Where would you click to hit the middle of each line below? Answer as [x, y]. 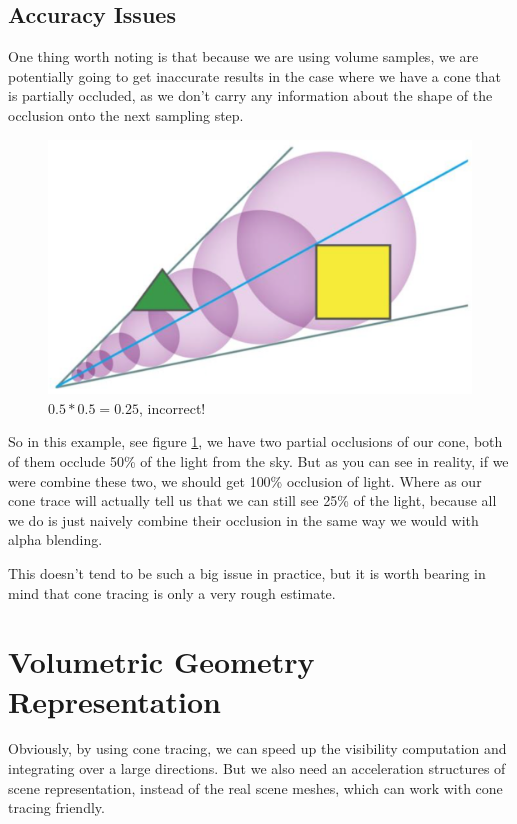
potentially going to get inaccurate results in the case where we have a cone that [255, 75]
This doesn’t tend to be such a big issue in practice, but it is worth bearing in [247, 572]
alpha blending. [55, 539]
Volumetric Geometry [161, 661]
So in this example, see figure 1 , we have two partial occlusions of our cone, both [255, 441]
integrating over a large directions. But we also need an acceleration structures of [257, 768]
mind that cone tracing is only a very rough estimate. [172, 592]
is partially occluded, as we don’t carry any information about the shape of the [250, 95]
